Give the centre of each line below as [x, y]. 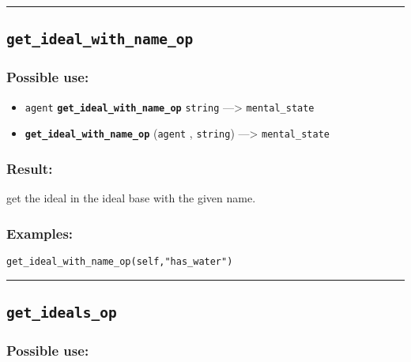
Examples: [40, 233]
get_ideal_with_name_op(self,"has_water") [120, 261]
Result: [30, 168]
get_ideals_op [62, 312]
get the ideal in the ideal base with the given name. [131, 198]
